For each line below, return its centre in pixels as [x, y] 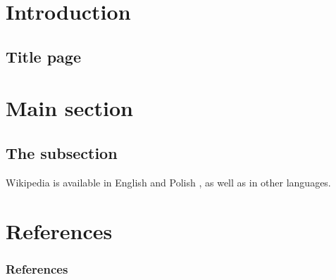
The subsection [62, 152]
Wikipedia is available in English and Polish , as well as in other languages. [168, 182]
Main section [69, 108]
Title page [43, 56]
